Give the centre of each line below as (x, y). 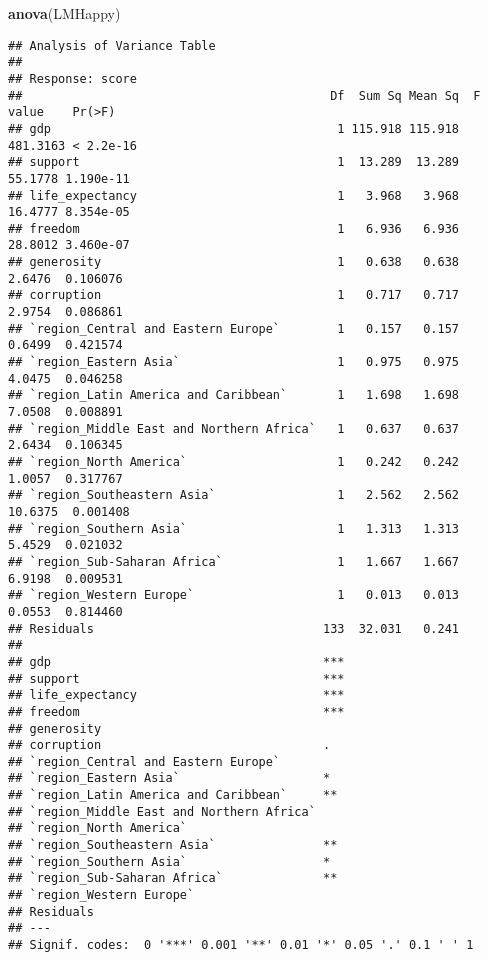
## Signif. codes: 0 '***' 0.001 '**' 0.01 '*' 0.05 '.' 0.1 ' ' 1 (241, 945)
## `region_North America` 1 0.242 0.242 (234, 462)
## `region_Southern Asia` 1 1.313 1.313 (234, 528)
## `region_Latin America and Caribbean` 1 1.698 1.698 (234, 395)
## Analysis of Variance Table (112, 45)
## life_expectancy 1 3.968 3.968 (234, 195)
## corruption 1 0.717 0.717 (234, 295)
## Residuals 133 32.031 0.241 (234, 628)
